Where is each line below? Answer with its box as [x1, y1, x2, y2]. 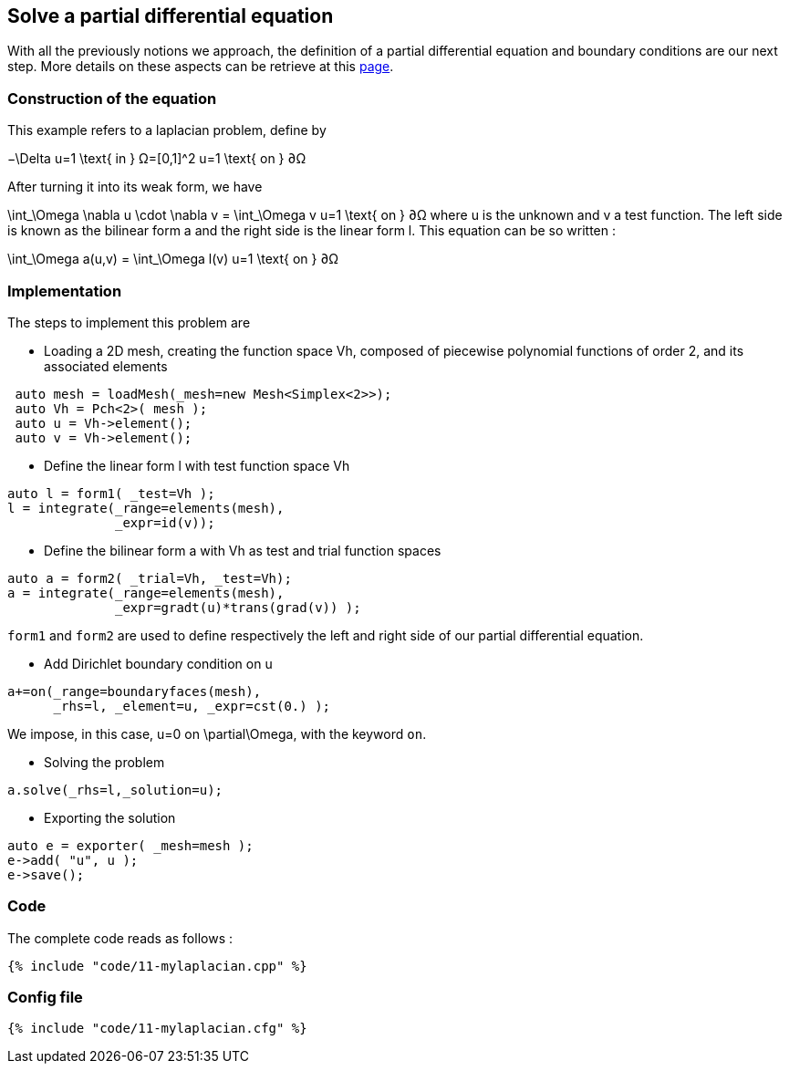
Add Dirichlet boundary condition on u [44, 655, 273, 671]
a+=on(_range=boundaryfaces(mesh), [7, 683, 262, 699]
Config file [7, 988, 83, 1007]
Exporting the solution [44, 809, 176, 826]
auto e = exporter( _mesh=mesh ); [7, 837, 254, 853]
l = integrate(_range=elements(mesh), [7, 500, 285, 515]
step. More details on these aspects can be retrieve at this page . [7, 58, 394, 75]
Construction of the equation [7, 88, 217, 108]
